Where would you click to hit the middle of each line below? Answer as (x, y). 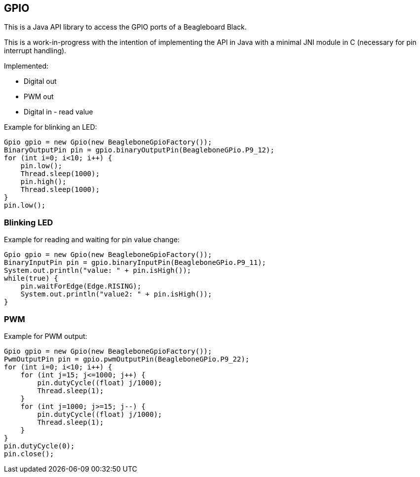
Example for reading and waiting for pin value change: (92, 240)
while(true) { (31, 278)
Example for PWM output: (46, 336)
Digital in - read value (58, 112)
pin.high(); (43, 182)
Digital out (40, 81)
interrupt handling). (35, 51)
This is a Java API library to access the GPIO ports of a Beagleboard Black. (125, 27)
